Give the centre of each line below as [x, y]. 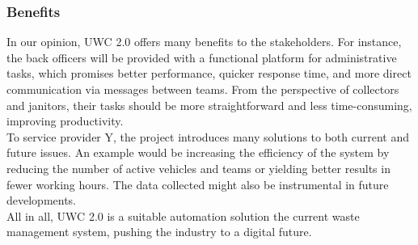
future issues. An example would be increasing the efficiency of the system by [198, 152]
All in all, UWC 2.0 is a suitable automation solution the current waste [183, 215]
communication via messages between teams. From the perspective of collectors [203, 89]
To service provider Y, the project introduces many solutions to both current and [208, 136]
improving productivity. [65, 121]
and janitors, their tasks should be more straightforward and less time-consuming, [209, 105]
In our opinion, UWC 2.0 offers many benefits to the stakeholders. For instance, [204, 42]
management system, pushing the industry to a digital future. [159, 232]
